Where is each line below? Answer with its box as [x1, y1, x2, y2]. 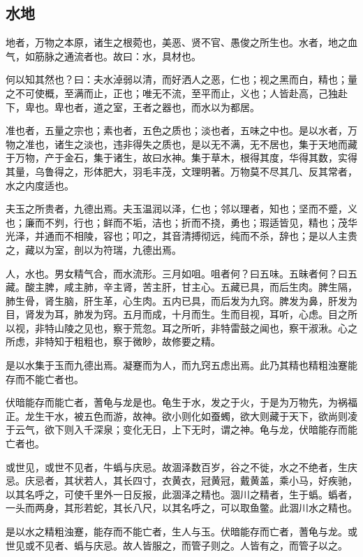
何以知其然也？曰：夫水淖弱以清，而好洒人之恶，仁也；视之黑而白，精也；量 [6, 72, 357, 87]
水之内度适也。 [6, 178, 74, 192]
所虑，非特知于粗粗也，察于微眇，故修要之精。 [6, 334, 221, 349]
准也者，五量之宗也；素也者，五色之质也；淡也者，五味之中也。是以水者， [6, 123, 348, 138]
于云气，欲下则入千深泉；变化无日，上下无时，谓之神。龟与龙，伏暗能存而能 [6, 422, 357, 437]
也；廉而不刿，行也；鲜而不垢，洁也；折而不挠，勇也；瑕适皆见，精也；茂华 [6, 215, 357, 229]
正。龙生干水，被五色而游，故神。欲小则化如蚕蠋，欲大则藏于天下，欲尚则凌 [6, 408, 357, 423]
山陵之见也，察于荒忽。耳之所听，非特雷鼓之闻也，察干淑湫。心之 [54, 320, 357, 335]
